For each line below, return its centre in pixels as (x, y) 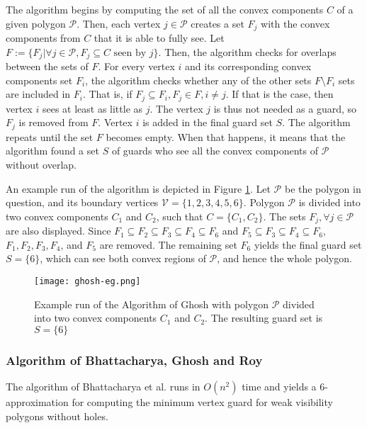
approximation (37, 402)
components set (39, 80)
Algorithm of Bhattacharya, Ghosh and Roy (134, 360)
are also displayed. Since (58, 231)
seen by (130, 53)
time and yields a (279, 387)
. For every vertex (136, 66)
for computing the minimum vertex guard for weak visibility (202, 402)
